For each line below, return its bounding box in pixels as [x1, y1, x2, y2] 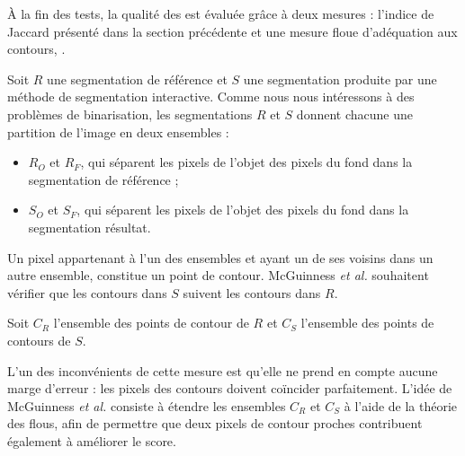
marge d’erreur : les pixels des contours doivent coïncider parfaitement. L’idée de [7, 379, 452, 398]
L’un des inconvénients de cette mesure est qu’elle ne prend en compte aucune [7, 361, 438, 380]
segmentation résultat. [28, 217, 151, 236]
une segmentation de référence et [47, 69, 228, 88]
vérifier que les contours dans [7, 283, 167, 302]
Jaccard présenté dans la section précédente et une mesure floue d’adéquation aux [7, 22, 458, 40]
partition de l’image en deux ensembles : [7, 122, 229, 141]
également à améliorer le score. [7, 431, 176, 450]
